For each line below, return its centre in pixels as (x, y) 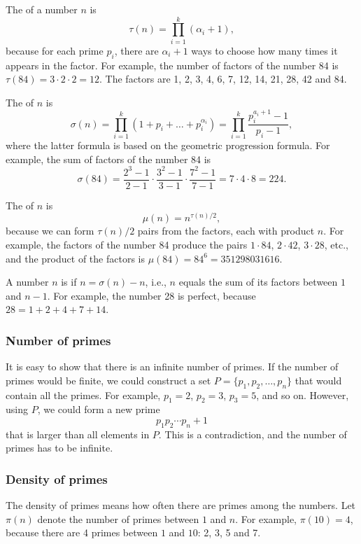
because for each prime (55, 50)
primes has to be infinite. (59, 448)
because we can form (50, 231)
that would (318, 380)
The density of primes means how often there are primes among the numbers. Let (181, 505)
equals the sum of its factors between (258, 282)
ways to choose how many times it (264, 50)
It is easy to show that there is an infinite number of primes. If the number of (172, 367)
